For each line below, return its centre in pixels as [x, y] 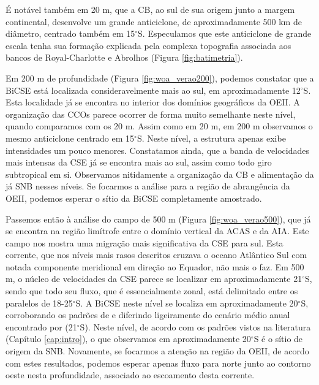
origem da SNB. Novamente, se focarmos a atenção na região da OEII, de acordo [157, 351]
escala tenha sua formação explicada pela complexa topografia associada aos [148, 45]
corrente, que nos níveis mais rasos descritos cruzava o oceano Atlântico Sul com [156, 255]
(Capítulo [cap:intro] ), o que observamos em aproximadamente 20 [128, 339]
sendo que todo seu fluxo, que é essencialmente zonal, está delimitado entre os [152, 291]
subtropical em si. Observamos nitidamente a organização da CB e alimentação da [160, 174]
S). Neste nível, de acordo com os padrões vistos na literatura [195, 326]
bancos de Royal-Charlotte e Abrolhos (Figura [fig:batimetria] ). [124, 57]
